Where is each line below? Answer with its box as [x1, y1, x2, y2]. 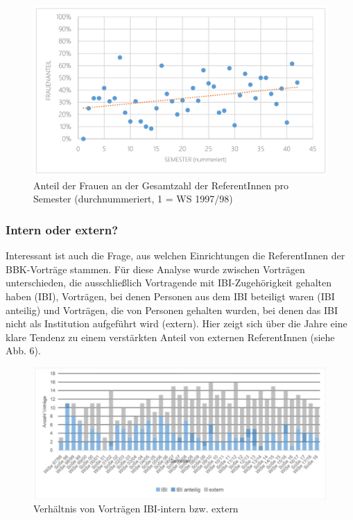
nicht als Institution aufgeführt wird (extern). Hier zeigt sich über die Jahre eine [6, 316, 347, 331]
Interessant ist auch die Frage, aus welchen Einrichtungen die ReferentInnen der [6, 248, 345, 263]
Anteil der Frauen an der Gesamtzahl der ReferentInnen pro [33, 177, 289, 192]
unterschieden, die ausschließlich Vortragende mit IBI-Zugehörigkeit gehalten [6, 275, 332, 290]
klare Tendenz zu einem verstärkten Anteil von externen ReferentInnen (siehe [6, 329, 335, 344]
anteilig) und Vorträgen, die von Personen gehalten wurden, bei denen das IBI [6, 302, 338, 317]
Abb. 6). [6, 343, 41, 358]
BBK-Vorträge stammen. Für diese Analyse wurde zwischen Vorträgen [6, 261, 305, 276]
